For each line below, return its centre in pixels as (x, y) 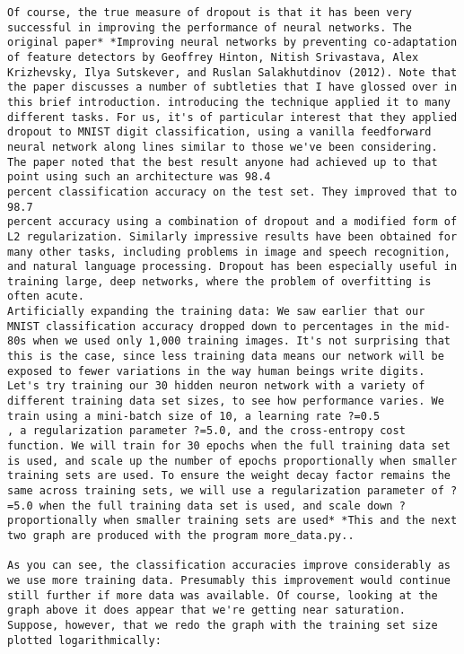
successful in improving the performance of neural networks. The (210, 27)
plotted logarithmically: (84, 640)
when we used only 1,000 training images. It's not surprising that (241, 341)
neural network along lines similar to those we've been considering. (223, 147)
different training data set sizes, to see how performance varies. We (226, 401)
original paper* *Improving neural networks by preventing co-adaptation (232, 43)
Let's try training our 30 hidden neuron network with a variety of (216, 386)
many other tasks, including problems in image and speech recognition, (229, 252)
